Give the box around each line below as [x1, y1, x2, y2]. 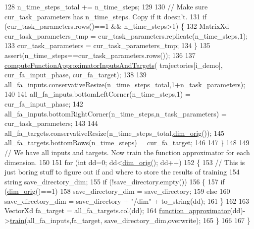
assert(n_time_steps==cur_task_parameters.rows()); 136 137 [4, 50, 196, 60]
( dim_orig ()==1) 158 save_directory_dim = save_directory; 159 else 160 [4, 186, 230, 196]
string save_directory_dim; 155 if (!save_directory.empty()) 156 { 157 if [4, 176, 225, 186]
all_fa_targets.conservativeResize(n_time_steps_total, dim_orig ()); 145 [4, 127, 225, 138]
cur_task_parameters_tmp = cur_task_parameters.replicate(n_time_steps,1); [4, 30, 248, 41]
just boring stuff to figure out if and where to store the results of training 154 [4, 167, 240, 177]
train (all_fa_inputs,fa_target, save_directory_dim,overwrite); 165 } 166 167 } [9, 215, 251, 226]
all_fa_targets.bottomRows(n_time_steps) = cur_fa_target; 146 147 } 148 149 [4, 137, 250, 148]
